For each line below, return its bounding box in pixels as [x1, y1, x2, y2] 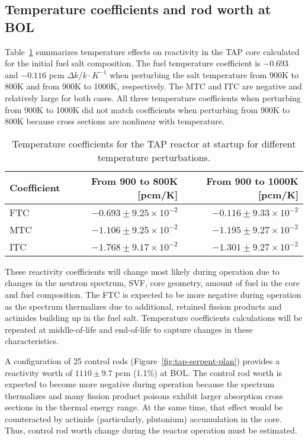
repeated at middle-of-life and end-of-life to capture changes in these [5, 323, 253, 335]
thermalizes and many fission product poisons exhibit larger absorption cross [5, 389, 283, 402]
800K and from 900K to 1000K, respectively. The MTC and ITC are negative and [5, 80, 302, 92]
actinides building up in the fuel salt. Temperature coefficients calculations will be [5, 311, 303, 324]
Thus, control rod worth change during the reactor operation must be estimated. [5, 424, 297, 436]
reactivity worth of [5, 366, 73, 378]
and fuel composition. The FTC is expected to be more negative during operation [5, 288, 301, 300]
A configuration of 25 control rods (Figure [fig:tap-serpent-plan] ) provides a [5, 354, 280, 367]
